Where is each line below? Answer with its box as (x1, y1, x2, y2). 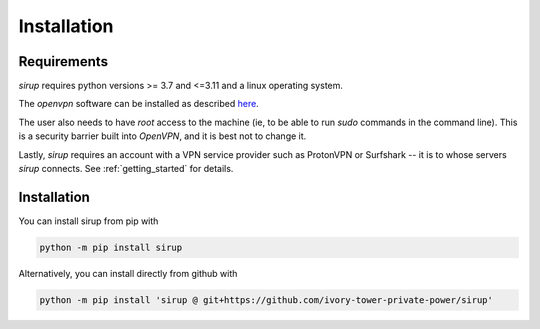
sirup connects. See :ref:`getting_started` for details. (18, 163, 234, 175)
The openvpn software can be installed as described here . (18, 98, 259, 110)
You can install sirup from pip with (18, 215, 159, 227)
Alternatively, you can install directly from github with (18, 267, 238, 279)
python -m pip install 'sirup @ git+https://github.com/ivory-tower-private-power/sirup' (39, 294, 494, 305)
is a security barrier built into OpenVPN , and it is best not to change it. (18, 130, 307, 142)
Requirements (18, 53, 109, 70)
